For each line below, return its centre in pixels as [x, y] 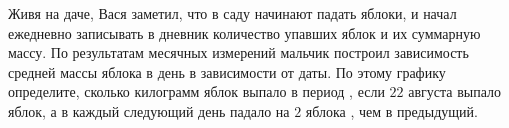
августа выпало [455, 91]
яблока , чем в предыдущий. [391, 110]
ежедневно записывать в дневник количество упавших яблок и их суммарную [244, 32]
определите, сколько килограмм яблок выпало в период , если [196, 91]
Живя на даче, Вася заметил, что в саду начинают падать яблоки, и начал [232, 13]
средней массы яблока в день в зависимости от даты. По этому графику [227, 71]
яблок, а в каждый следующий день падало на [149, 110]
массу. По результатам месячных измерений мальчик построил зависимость [238, 52]
